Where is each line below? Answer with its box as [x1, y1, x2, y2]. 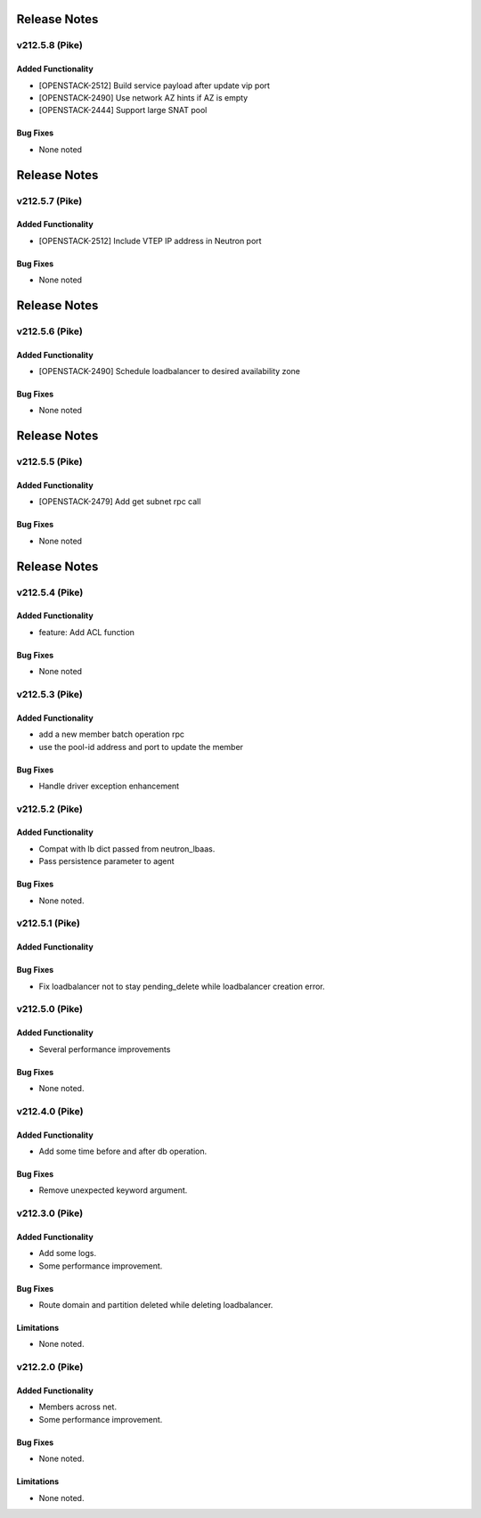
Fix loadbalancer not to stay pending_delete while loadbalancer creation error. [38, 981, 325, 992]
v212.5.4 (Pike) [16, 586, 84, 599]
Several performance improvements [38, 1043, 171, 1055]
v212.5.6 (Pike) [16, 325, 84, 338]
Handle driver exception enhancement [38, 780, 180, 791]
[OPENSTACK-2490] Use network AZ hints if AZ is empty [38, 92, 249, 102]
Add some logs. [38, 1248, 97, 1259]
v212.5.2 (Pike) [16, 803, 84, 815]
